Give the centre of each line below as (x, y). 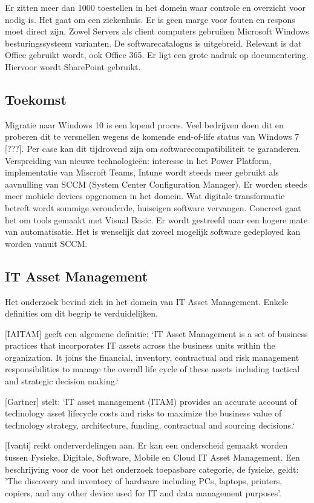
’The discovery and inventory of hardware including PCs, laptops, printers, (144, 481)
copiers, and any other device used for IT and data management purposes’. (143, 492)
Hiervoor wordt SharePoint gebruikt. (73, 66)
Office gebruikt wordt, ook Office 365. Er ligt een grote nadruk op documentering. (157, 55)
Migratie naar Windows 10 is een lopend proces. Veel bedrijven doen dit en (144, 124)
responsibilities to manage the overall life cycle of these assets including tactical (152, 369)
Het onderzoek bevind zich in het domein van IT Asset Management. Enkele (147, 301)
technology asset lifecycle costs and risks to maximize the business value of (143, 413)
